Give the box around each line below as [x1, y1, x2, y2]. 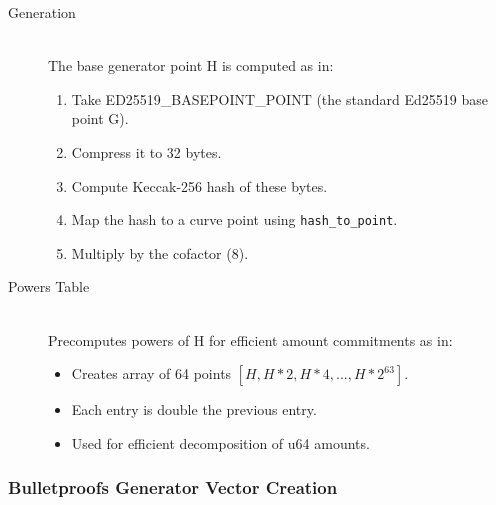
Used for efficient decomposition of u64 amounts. [71, 432, 370, 453]
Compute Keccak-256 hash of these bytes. [71, 175, 328, 196]
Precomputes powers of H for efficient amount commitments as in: [48, 329, 453, 350]
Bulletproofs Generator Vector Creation [8, 475, 338, 500]
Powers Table [8, 276, 90, 297]
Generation [8, 2, 76, 22]
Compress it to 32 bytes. [71, 141, 222, 162]
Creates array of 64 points [71, 363, 232, 384]
